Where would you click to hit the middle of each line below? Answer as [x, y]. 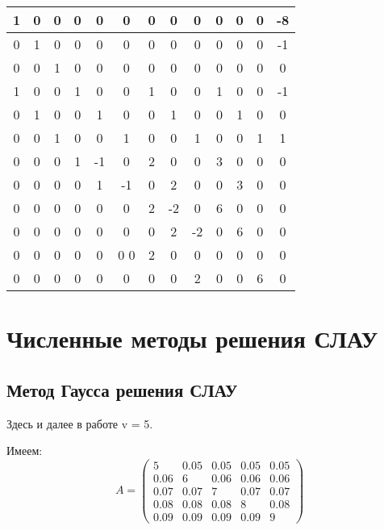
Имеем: [25, 451]
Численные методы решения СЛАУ [192, 338]
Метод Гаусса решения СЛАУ [122, 389]
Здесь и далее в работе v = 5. [80, 423]
